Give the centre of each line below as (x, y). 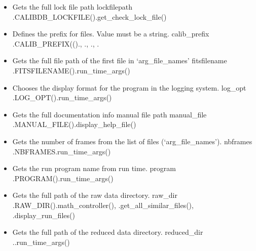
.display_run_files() (44, 215)
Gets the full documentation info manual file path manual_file (109, 114)
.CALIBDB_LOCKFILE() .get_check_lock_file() (89, 16)
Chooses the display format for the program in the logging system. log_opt (129, 87)
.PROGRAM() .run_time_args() (63, 178)
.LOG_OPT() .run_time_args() (62, 97)
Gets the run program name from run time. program (94, 168)
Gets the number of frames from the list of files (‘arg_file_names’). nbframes (132, 141)
